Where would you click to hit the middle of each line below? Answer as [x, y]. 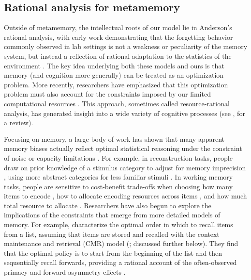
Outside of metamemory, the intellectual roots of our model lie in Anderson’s [118, 27]
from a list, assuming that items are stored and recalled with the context [112, 234]
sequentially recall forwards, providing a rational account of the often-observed [120, 262]
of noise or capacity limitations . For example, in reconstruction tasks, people [118, 157]
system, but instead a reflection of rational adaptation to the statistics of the [118, 56]
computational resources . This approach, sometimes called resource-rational [117, 103]
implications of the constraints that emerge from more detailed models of [112, 215]
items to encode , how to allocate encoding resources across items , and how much [125, 196]
